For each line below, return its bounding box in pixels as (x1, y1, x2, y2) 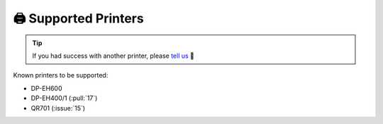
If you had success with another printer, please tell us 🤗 (32, 51, 195, 60)
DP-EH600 (30, 84, 63, 92)
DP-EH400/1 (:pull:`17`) (30, 94, 98, 102)
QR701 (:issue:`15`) (30, 104, 85, 112)
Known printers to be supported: (13, 71, 109, 80)
